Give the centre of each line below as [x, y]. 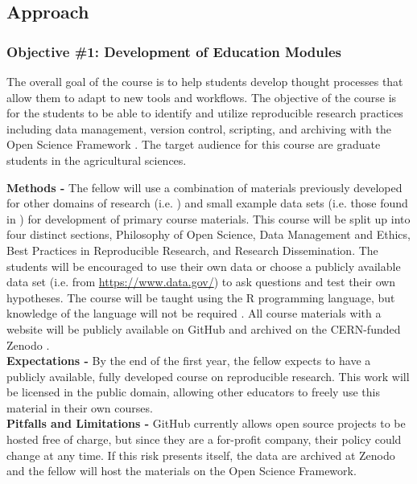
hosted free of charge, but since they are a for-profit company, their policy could [204, 439]
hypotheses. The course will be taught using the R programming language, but [201, 297]
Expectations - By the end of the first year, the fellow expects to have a [189, 361]
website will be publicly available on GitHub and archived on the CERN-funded [204, 328]
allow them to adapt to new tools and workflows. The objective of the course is [202, 97]
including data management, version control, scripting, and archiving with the [199, 128]
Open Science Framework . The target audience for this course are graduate [194, 144]
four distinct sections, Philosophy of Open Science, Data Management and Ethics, [208, 234]
